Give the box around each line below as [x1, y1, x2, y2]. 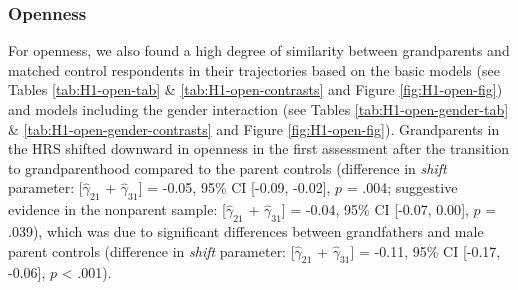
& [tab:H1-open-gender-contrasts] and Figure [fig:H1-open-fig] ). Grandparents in [8, 118, 500, 139]
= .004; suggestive [346, 177, 458, 198]
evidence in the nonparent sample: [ [8, 199, 226, 220]
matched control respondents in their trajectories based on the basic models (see [8, 59, 500, 80]
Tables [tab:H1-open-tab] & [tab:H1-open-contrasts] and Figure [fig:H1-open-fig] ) [8, 79, 503, 100]
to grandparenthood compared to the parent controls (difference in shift [8, 157, 447, 178]
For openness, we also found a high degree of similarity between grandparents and [8, 40, 510, 61]
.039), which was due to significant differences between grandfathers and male [8, 220, 484, 241]
